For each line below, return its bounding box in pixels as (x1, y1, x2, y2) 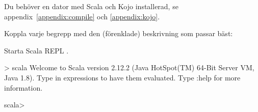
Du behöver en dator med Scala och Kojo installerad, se (4, 1, 178, 11)
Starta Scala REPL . (4, 45, 69, 55)
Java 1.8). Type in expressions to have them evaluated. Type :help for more (4, 72, 241, 82)
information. (4, 82, 43, 93)
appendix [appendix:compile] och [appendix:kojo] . (4, 11, 160, 21)
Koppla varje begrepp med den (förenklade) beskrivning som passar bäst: (4, 28, 233, 39)
